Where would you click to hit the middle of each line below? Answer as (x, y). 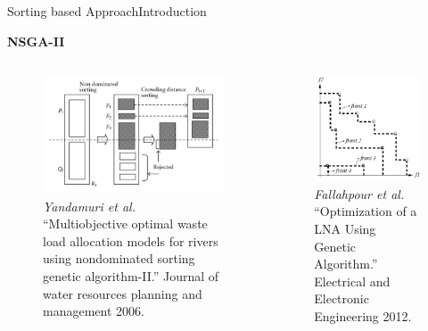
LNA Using (345, 229)
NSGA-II (36, 41)
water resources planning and (123, 293)
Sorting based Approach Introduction (107, 11)
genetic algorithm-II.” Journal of (131, 275)
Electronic (342, 298)
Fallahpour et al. (359, 193)
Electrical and (352, 281)
